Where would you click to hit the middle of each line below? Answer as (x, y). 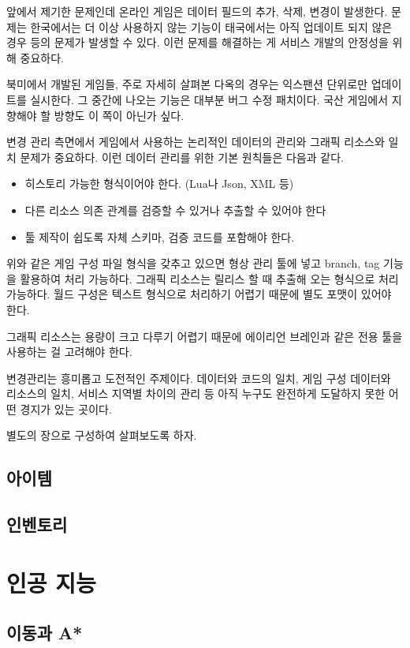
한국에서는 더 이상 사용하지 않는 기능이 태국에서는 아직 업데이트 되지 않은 (211, 26)
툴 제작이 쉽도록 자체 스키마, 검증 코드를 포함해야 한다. (160, 236)
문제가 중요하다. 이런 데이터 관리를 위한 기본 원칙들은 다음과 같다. (182, 157)
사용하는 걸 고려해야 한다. (69, 352)
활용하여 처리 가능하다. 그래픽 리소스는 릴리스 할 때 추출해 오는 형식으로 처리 (209, 278)
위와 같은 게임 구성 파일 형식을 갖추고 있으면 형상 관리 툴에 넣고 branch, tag (193, 263)
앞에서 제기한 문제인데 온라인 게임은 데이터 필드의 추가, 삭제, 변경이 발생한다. (197, 11)
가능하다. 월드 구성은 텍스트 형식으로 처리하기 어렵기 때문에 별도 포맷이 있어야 (199, 294)
